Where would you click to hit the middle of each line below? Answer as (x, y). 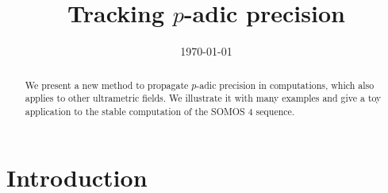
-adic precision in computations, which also (285, 85)
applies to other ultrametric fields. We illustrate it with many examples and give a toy (203, 98)
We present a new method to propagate (107, 85)
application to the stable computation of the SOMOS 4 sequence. (160, 111)
